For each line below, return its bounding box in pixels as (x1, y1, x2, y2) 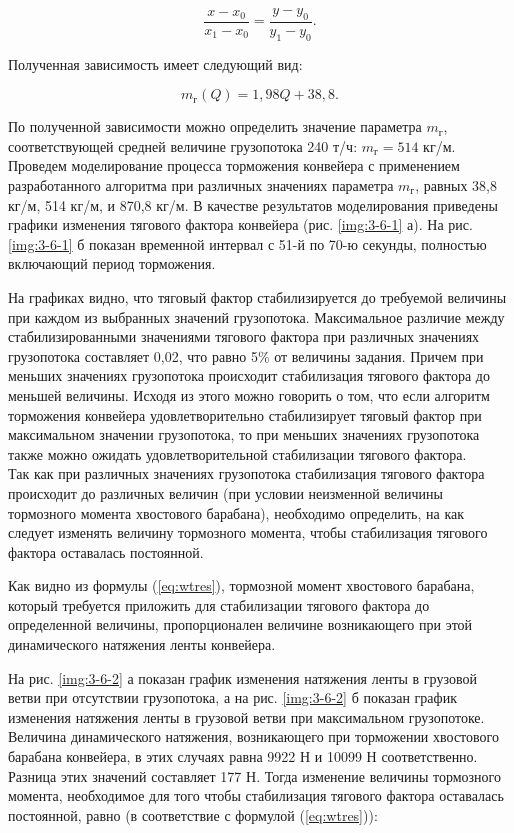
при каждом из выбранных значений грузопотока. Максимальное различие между (8, 306, 505, 327)
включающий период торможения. (8, 253, 216, 274)
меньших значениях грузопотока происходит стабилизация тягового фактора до (8, 365, 490, 386)
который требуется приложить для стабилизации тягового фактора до (8, 594, 430, 615)
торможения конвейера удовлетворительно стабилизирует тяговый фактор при (8, 404, 482, 425)
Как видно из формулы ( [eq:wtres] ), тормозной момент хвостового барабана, (8, 575, 475, 596)
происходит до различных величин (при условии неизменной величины (8, 482, 443, 503)
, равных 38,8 (415, 175, 498, 195)
